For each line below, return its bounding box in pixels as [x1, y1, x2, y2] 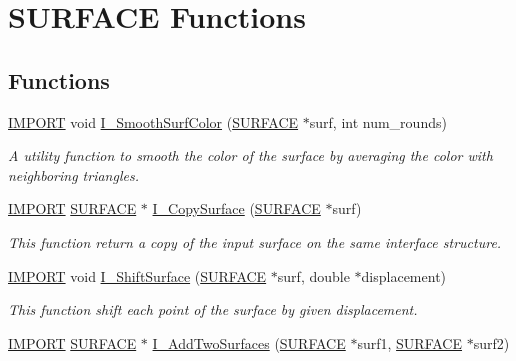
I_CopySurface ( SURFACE [152, 198, 321, 219]
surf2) [473, 332, 510, 353]
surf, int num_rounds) [309, 111, 447, 132]
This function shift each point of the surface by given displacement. [8, 299, 418, 320]
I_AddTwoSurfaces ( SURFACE [152, 332, 346, 353]
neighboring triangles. [8, 164, 139, 185]
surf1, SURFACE [357, 332, 463, 353]
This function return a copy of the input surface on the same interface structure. [8, 231, 502, 252]
